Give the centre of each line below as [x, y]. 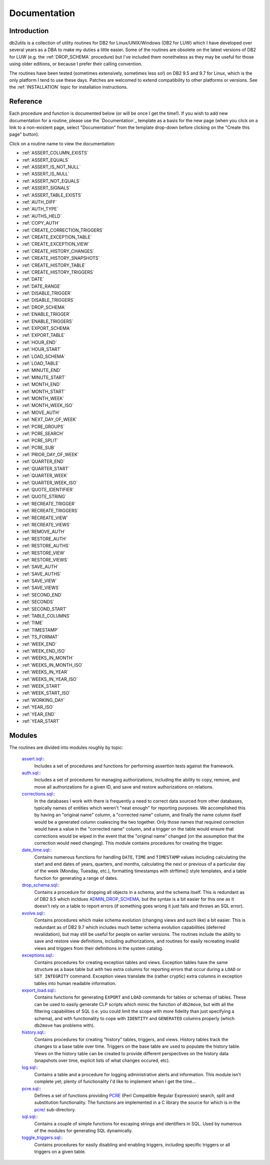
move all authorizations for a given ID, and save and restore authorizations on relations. [124, 787]
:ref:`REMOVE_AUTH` [44, 532]
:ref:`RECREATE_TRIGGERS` [50, 511]
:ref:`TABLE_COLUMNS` [46, 616]
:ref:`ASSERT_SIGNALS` [46, 188]
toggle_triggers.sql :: [42, 1137]
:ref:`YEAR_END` [39, 714]
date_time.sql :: [37, 850]
